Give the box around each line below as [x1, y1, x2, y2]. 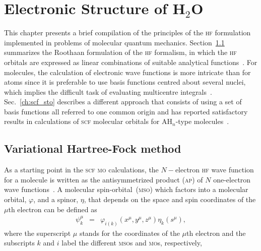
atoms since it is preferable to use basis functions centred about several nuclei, [4, 77, 246, 87]
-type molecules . [175, 116, 229, 127]
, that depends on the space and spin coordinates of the [84, 194, 256, 205]
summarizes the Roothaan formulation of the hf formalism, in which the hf [4, 47, 237, 57]
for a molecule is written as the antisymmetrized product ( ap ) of [4, 174, 203, 184]
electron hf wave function [175, 164, 254, 175]
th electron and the [186, 227, 246, 238]
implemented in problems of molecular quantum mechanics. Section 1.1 [4, 37, 225, 47]
